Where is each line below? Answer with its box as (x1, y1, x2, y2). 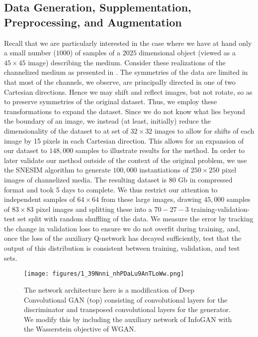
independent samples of (4, 194, 75, 204)
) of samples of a (70, 47, 120, 58)
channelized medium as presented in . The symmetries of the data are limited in (4, 67, 248, 77)
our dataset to (4, 145, 47, 156)
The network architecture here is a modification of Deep (24, 284, 195, 295)
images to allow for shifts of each (154, 125, 255, 136)
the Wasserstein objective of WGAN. (24, 324, 136, 334)
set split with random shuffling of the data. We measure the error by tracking (17, 213, 254, 224)
